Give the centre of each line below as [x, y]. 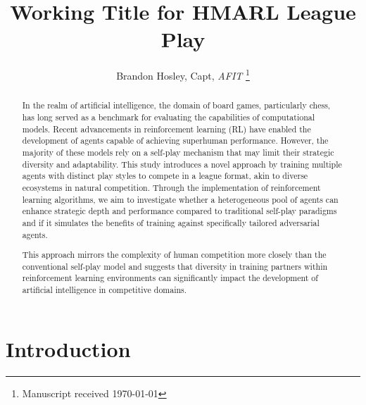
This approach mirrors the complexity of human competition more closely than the [174, 255]
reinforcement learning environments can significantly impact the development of [170, 278]
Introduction [68, 348]
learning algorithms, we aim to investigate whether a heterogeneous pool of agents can [180, 199]
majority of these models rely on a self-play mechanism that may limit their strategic [178, 152]
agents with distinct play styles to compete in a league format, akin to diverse [165, 176]
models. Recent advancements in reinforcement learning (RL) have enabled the [166, 129]
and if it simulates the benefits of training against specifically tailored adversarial [171, 222]
